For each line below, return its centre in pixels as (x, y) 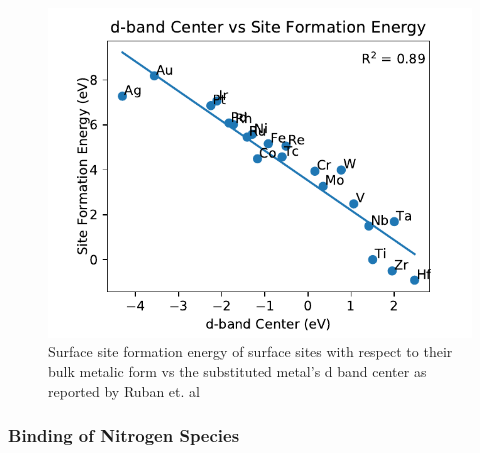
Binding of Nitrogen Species (124, 435)
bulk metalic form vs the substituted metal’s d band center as (237, 370)
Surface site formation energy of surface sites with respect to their (250, 351)
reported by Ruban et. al (124, 390)
